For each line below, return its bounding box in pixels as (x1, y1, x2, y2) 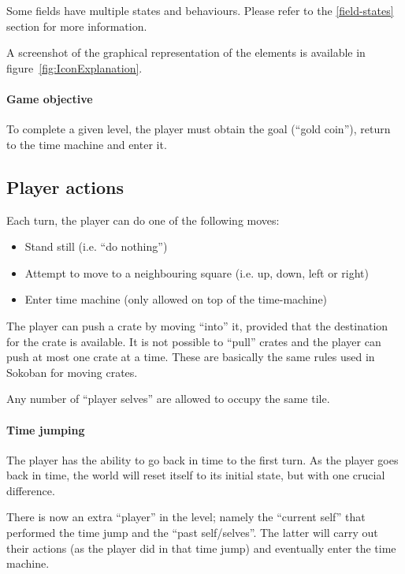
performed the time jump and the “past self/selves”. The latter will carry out (6, 524, 378, 541)
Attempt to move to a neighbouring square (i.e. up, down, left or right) (24, 264, 369, 281)
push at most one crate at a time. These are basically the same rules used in (6, 348, 375, 365)
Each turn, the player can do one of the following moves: (6, 211, 280, 228)
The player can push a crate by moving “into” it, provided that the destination (6, 317, 388, 334)
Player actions (6, 174, 124, 199)
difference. (6, 482, 55, 498)
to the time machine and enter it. (6, 136, 167, 152)
